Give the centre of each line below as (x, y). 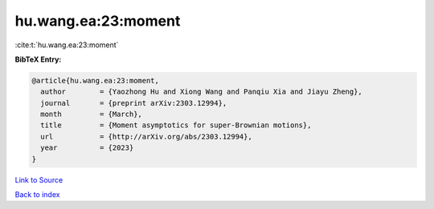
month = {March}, (91, 115)
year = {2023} (87, 148)
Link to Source (39, 179)
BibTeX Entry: (38, 59)
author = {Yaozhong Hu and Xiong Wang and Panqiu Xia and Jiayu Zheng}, (202, 92)
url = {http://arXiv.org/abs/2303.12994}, (146, 137)
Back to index (37, 195)
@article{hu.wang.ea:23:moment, (96, 80)
